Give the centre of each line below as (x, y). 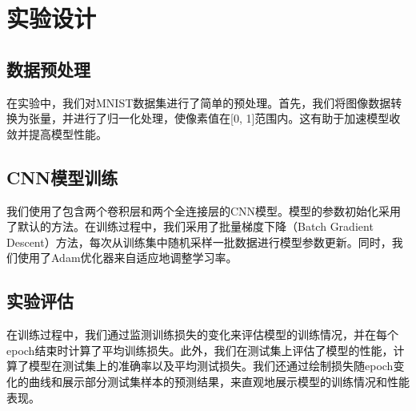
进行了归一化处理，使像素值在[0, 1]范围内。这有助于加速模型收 (237, 118)
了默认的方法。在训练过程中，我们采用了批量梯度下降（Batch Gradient (190, 226)
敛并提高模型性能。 (57, 133)
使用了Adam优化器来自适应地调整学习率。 (127, 258)
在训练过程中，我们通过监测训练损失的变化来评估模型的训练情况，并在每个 (202, 334)
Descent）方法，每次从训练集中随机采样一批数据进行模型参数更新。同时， (199, 242)
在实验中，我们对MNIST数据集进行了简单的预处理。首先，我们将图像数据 (199, 102)
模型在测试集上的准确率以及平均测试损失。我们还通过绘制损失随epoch (211, 366)
